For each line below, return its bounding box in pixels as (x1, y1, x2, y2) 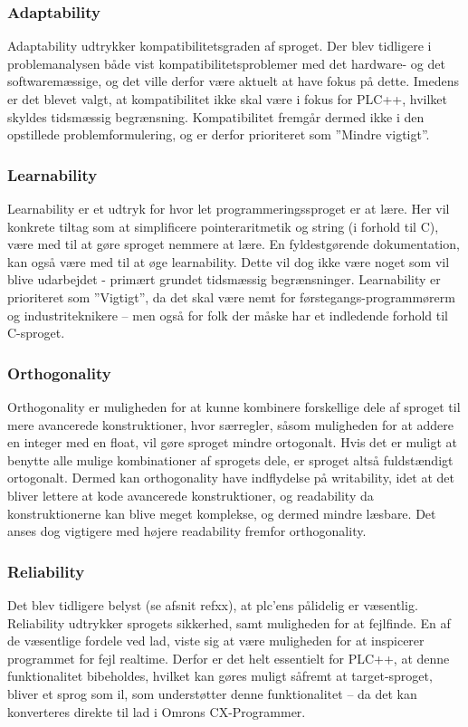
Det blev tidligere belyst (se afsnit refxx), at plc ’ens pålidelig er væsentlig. (7, 595, 418, 614)
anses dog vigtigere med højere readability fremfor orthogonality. (7, 521, 367, 540)
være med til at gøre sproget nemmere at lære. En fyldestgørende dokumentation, (7, 234, 460, 253)
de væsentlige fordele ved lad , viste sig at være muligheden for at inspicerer (7, 631, 425, 650)
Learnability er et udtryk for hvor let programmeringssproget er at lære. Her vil (7, 199, 450, 217)
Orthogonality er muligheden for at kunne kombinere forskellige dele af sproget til (7, 397, 461, 416)
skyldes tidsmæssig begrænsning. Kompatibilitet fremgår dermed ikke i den (7, 107, 425, 126)
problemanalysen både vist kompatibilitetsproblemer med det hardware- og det (7, 53, 445, 72)
